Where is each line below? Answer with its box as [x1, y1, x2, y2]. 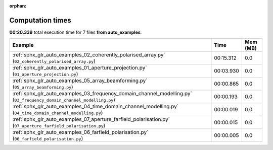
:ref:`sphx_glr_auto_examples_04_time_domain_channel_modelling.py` [12, 103, 179, 110]
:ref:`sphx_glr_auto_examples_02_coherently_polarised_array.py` [12, 51, 165, 58]
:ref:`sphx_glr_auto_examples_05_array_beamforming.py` [12, 77, 148, 84]
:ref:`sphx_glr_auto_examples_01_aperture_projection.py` [12, 64, 147, 71]
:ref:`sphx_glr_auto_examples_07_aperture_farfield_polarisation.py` [12, 116, 170, 123]
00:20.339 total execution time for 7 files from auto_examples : [9, 29, 142, 35]
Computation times [9, 16, 71, 25]
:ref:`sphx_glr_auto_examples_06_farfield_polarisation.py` [12, 129, 149, 136]
